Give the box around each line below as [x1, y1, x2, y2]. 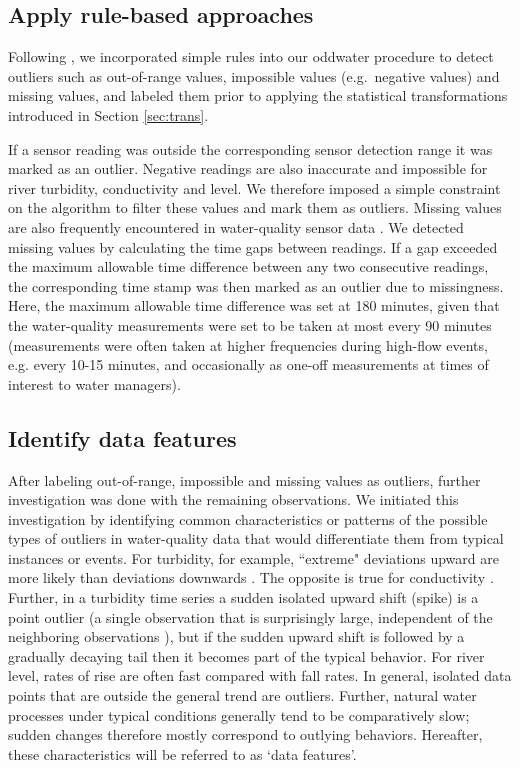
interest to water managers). [8, 373, 181, 394]
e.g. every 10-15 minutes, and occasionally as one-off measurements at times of [8, 354, 489, 375]
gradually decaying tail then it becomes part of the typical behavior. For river [8, 645, 485, 666]
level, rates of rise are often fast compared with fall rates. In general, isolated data [8, 665, 512, 686]
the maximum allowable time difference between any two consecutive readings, [8, 256, 489, 277]
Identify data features [8, 422, 237, 453]
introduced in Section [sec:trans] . [8, 104, 209, 125]
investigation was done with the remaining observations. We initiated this [8, 489, 459, 510]
